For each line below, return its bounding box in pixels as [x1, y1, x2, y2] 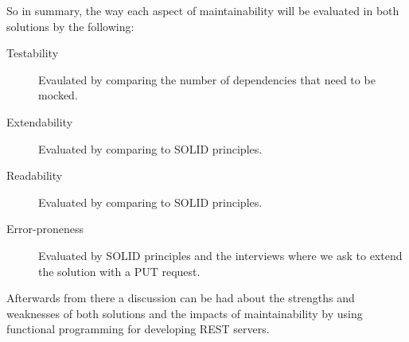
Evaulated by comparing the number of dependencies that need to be [38, 71, 376, 87]
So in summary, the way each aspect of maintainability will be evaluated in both [6, 2, 399, 18]
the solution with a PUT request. [38, 262, 201, 279]
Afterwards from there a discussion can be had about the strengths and [6, 290, 355, 306]
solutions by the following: [6, 17, 134, 34]
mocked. [38, 87, 78, 103]
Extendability [6, 113, 73, 130]
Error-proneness [6, 220, 84, 237]
